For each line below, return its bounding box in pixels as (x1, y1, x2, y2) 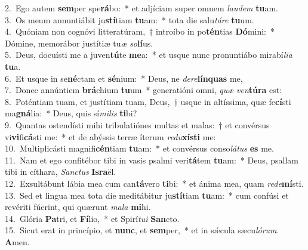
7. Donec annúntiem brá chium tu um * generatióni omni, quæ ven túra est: (5, 84, 282, 96)
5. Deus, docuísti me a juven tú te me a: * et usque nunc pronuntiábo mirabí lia (5, 48, 292, 61)
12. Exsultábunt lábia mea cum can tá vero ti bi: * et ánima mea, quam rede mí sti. (5, 177, 304, 189)
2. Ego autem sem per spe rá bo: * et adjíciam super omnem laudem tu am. (5, 2, 278, 14)
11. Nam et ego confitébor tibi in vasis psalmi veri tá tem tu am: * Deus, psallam (5, 153, 298, 166)
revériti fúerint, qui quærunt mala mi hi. (5, 200, 151, 213)
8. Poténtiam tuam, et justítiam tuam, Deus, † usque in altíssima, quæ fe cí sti (5, 95, 291, 107)
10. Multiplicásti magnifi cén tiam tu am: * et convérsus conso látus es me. (5, 142, 274, 155)
